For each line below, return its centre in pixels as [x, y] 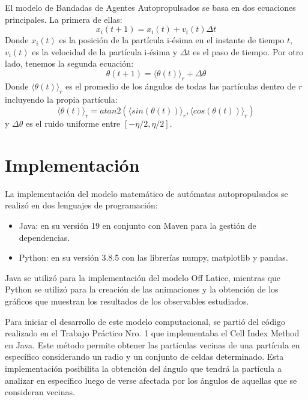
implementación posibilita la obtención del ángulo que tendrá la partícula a [143, 368]
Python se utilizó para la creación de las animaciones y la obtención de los [142, 289]
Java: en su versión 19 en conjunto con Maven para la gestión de [137, 226]
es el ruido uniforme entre [73, 123]
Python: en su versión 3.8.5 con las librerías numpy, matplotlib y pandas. [153, 257]
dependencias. [44, 237]
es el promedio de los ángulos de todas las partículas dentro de [181, 86]
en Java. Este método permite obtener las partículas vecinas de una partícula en [152, 344]
